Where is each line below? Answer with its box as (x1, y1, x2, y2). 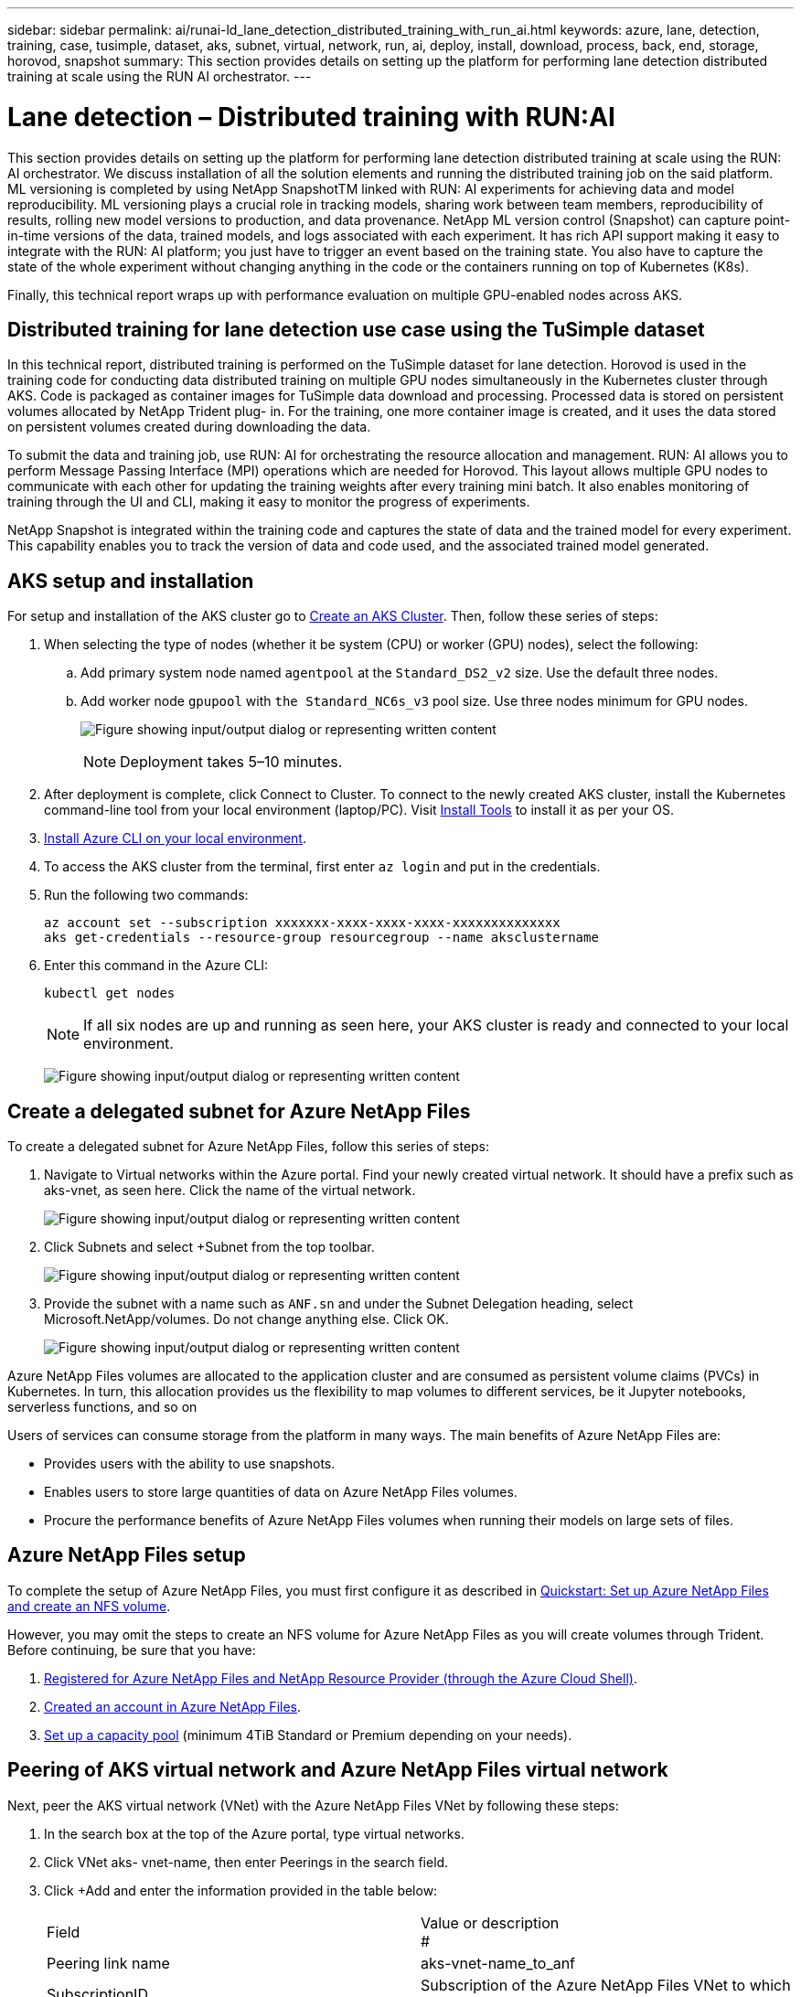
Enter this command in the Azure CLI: (44, 957, 268, 974)
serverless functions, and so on (7, 1399, 198, 1415)
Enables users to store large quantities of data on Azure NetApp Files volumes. (44, 1484, 518, 1500)
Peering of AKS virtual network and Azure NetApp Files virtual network (7, 1758, 668, 1782)
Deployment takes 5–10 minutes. (120, 753, 343, 772)
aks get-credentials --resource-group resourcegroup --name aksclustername (44, 930, 599, 945)
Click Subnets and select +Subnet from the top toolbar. (44, 1239, 375, 1255)
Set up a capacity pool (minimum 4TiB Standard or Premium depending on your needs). (44, 1726, 572, 1743)
